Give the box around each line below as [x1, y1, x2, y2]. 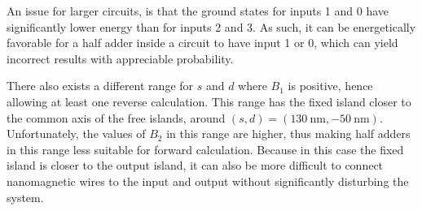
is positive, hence [288, 77, 373, 94]
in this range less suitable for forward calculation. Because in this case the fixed [7, 140, 404, 157]
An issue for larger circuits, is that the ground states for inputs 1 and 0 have [7, 2, 389, 19]
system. [7, 188, 44, 205]
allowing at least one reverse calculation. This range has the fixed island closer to [7, 93, 411, 110]
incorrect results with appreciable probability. [7, 50, 234, 67]
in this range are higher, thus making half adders [166, 125, 411, 142]
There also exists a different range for [7, 77, 194, 94]
